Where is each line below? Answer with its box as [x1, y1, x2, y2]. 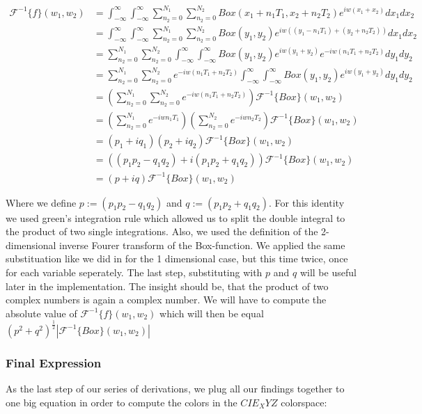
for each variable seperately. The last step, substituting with [6, 264, 263, 279]
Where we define [6, 195, 77, 209]
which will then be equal [159, 305, 264, 320]
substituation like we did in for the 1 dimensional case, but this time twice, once [6, 251, 348, 266]
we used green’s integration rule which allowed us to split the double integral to [6, 210, 345, 225]
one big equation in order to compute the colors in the [6, 395, 237, 409]
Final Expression [6, 353, 102, 371]
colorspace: [281, 395, 327, 409]
